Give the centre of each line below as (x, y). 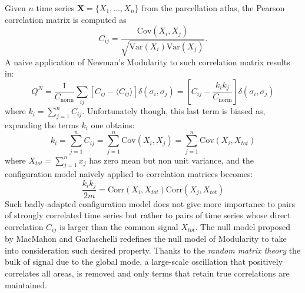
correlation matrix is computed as (66, 19)
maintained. (26, 284)
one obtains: (113, 124)
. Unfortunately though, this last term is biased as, (174, 111)
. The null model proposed (243, 226)
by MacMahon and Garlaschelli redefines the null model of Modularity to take (146, 239)
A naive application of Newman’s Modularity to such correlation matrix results (147, 61)
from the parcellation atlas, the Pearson (213, 8)
